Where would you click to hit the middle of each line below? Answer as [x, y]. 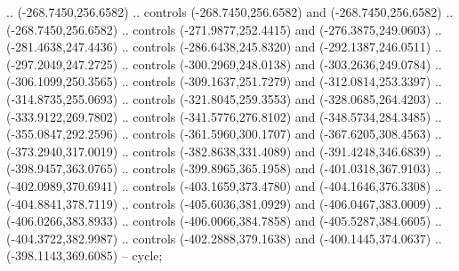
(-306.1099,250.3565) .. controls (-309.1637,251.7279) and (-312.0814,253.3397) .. [224, 81]
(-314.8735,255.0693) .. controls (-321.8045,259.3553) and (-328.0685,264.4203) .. [224, 98]
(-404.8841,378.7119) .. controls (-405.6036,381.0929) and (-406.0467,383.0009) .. [224, 203]
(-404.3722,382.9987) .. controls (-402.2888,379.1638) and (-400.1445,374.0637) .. [224, 238]
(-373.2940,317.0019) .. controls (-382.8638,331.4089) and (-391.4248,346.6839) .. [224, 151]
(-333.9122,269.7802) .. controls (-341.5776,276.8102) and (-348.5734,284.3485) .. [224, 116]
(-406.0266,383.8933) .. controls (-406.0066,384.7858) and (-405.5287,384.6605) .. [224, 221]
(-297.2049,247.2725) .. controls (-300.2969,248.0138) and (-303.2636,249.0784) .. [224, 64]
